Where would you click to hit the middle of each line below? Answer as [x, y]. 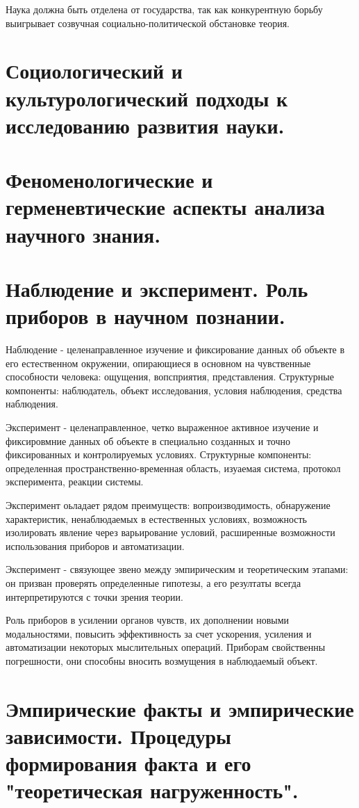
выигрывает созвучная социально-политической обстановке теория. [148, 23]
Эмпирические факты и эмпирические [180, 708]
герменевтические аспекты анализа [165, 207]
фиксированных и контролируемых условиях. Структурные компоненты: [159, 454]
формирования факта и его [128, 763]
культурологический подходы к [147, 98]
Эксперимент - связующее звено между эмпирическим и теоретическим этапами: [177, 569]
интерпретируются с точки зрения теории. [94, 596]
